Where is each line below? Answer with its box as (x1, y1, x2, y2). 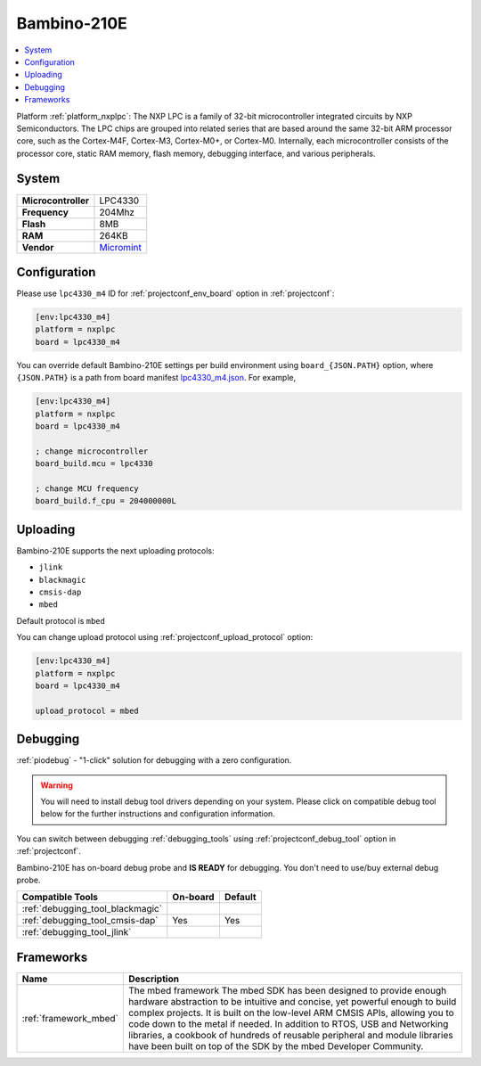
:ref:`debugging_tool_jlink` (21, 926, 132, 939)
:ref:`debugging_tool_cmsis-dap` (21, 914, 159, 927)
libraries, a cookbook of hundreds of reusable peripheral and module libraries (127, 1029, 453, 1041)
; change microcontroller (35, 446, 149, 456)
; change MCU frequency (35, 483, 140, 494)
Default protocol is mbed (16, 615, 106, 626)
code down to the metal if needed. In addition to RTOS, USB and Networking (127, 1017, 449, 1029)
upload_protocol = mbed (35, 705, 140, 716)
